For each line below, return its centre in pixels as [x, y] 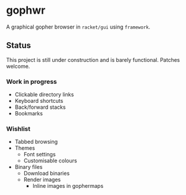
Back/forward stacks [40, 107]
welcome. [18, 66]
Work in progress [32, 81]
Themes [25, 148]
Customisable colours [50, 161]
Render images [42, 180]
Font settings [40, 155]
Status [19, 45]
